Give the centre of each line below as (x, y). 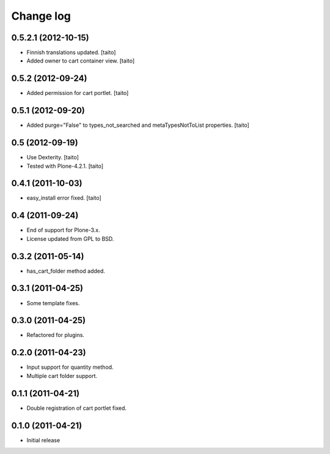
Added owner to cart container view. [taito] (81, 61)
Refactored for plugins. (56, 335)
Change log (41, 16)
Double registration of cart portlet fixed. (76, 408)
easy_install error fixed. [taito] (64, 198)
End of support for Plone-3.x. (63, 230)
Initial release (43, 440)
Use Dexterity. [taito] (53, 157)
